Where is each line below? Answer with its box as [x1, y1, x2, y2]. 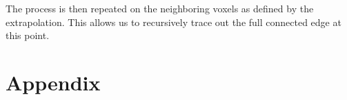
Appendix [6, 68, 101, 96]
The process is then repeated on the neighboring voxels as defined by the [6, 1, 314, 15]
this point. [6, 28, 50, 42]
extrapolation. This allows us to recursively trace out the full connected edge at [6, 14, 341, 29]
